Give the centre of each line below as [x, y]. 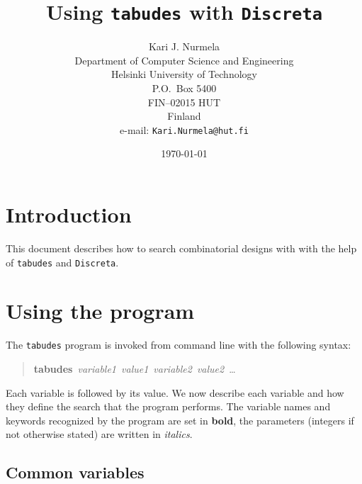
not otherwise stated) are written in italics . [99, 434]
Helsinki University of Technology [184, 74]
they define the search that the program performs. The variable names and [168, 406]
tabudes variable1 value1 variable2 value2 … [135, 369]
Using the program [100, 311]
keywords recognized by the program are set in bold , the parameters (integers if [180, 420]
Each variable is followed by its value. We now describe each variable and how [175, 392]
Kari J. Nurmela [184, 46]
